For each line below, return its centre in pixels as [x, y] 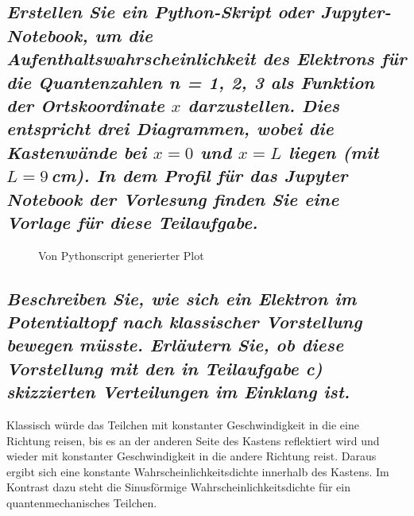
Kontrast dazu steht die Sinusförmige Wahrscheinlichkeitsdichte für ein [179, 487]
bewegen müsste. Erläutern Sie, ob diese [175, 345]
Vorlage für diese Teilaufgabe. [132, 221]
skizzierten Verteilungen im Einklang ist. [178, 392]
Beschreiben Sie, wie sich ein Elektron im [182, 298]
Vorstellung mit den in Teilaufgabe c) [164, 368]
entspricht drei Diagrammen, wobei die [170, 128]
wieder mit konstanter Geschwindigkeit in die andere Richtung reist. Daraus [192, 456]
